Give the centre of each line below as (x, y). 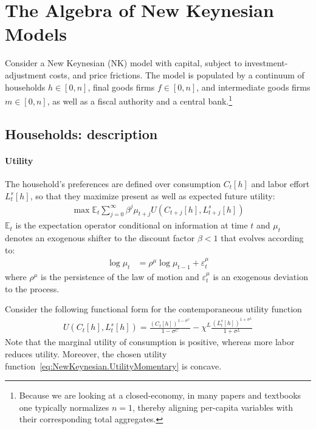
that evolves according (262, 238)
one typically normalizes (64, 407)
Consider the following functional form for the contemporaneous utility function (153, 309)
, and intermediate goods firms (253, 87)
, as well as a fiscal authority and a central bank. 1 (140, 100)
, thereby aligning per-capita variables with (213, 407)
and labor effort (280, 183)
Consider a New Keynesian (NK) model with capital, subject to (123, 63)
